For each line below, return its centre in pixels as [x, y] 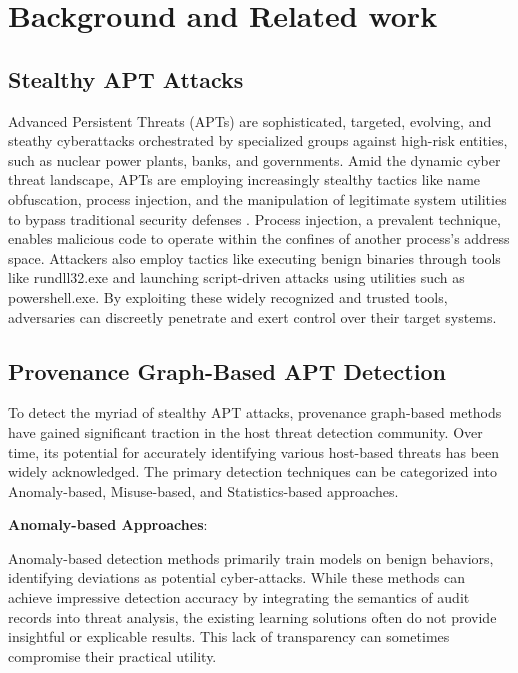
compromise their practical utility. [112, 655]
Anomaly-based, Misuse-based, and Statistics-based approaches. [203, 490]
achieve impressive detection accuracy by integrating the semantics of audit [239, 597]
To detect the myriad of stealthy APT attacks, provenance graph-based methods [255, 412]
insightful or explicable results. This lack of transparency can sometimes [229, 636]
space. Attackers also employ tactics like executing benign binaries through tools [254, 257]
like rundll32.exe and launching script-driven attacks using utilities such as [236, 277]
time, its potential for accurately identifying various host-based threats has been [254, 451]
